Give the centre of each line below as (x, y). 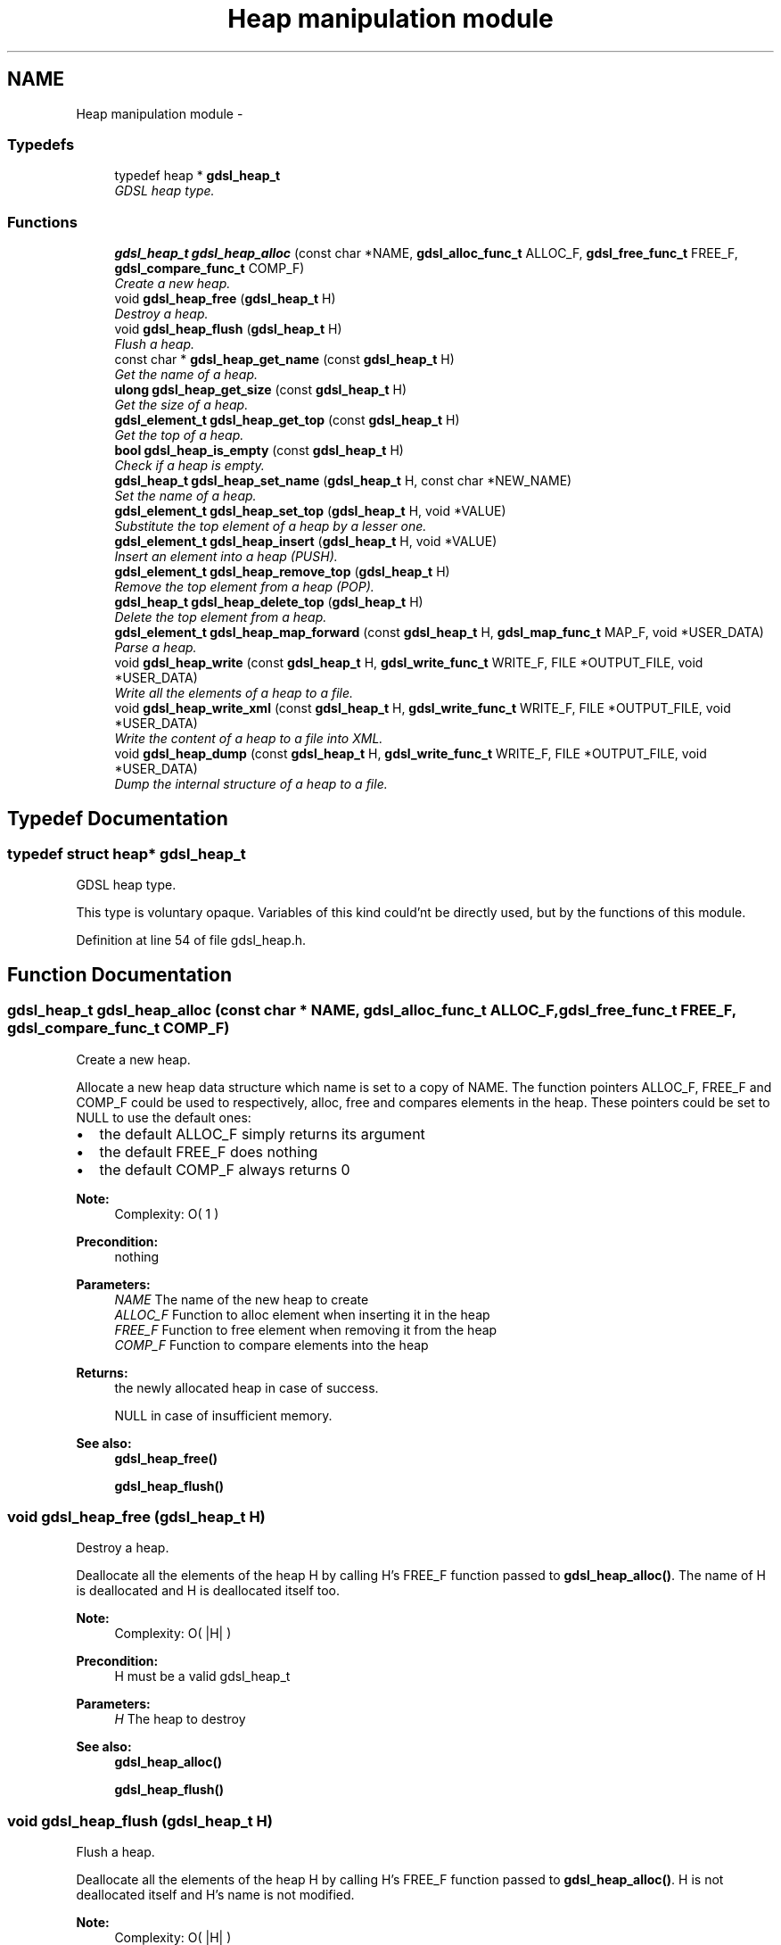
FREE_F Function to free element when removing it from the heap (306, 1329)
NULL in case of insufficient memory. (223, 1415)
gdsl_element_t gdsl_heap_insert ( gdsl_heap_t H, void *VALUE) (306, 542)
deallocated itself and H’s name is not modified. (215, 1895)
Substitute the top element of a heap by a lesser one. (271, 526)
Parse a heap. (156, 648)
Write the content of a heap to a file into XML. (249, 739)
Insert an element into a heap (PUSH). (226, 557)
